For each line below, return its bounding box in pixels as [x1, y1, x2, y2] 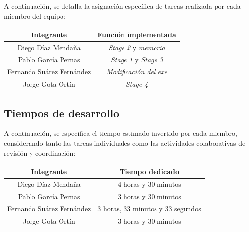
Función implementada [97, 29, 176, 39]
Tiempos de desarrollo [4, 105, 120, 120]
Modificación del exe [106, 66, 167, 77]
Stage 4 [125, 79, 148, 89]
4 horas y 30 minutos [118, 179, 181, 189]
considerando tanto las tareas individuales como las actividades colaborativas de [4, 137, 246, 148]
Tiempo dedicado [120, 166, 179, 176]
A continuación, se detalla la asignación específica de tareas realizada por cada [4, 1, 241, 11]
